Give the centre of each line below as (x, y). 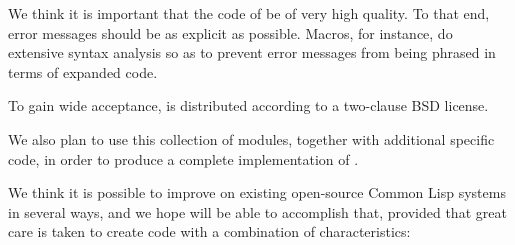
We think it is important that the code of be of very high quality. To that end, (249, 13)
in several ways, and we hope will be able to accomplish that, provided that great (257, 211)
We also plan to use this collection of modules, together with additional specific (251, 138)
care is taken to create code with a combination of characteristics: (209, 231)
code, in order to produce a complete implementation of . (183, 158)
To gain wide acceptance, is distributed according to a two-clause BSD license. (248, 105)
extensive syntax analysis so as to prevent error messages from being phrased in (252, 52)
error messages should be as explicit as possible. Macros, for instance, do (230, 32)
